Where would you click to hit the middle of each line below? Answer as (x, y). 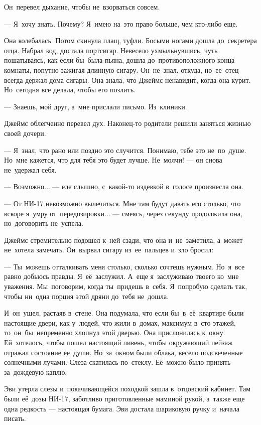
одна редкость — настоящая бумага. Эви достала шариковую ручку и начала (122, 408)
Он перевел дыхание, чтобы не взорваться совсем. (82, 7)
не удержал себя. (30, 169)
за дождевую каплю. (36, 372)
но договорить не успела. (44, 223)
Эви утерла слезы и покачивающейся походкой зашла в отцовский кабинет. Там (127, 389)
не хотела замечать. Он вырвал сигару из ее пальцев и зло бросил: (109, 250)
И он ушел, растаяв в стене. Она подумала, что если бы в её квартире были (124, 313)
